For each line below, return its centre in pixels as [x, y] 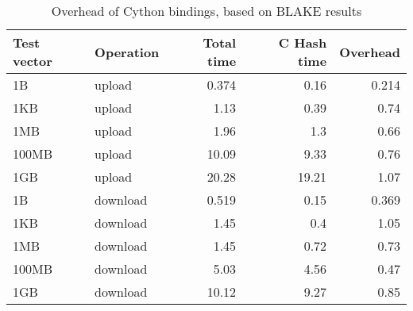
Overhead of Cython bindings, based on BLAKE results [206, 11]
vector [33, 61]
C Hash [303, 42]
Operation [127, 52]
